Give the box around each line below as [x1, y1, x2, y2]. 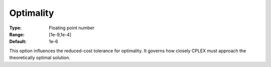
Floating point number [49, 25, 95, 31]
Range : [9, 31, 25, 37]
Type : [9, 25, 22, 31]
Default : [9, 39, 27, 45]
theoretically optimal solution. [9, 55, 70, 61]
